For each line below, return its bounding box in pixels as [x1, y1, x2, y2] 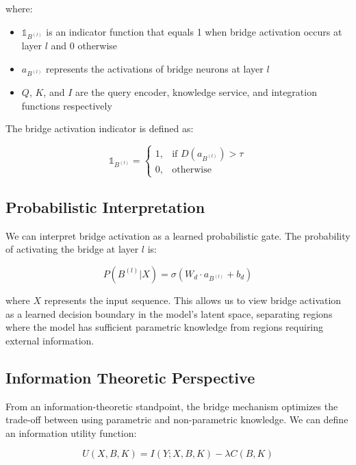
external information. [5, 333, 94, 347]
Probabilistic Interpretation [5, 196, 205, 217]
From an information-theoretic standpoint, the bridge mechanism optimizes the [5, 399, 338, 413]
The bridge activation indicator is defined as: [5, 121, 194, 136]
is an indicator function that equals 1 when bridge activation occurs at [46, 24, 342, 38]
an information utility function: [5, 425, 137, 440]
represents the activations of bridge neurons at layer [45, 61, 264, 75]
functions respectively [21, 98, 112, 112]
